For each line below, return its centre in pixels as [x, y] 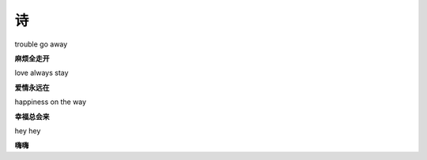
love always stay [42, 73]
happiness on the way [51, 102]
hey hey [28, 131]
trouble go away [41, 44]
